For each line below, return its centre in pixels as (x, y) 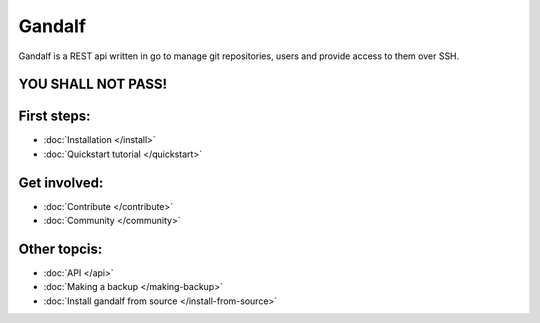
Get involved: (61, 182)
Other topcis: (60, 248)
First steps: (54, 116)
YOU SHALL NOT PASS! (93, 84)
